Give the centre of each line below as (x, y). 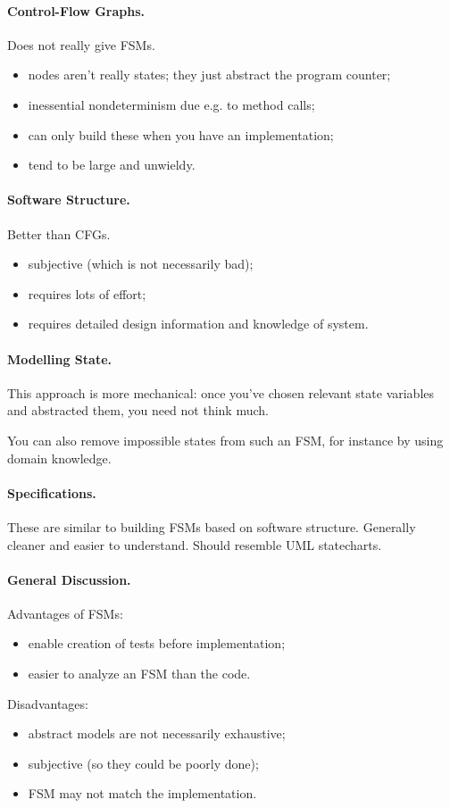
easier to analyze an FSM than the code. (139, 674)
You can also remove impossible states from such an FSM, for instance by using (225, 440)
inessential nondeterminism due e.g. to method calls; (171, 104)
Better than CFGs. (59, 233)
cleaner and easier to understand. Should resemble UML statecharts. (195, 544)
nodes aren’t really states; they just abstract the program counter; (209, 75)
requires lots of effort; (87, 293)
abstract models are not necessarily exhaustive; (157, 733)
